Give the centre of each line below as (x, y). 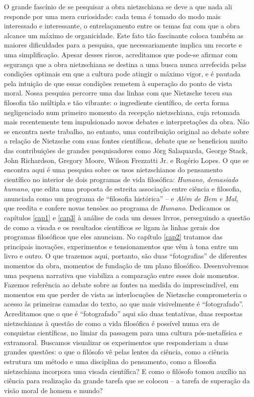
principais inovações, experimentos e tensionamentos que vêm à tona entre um (121, 246)
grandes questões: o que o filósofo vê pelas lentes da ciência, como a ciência (116, 352)
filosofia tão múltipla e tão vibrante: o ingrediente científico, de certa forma (116, 102)
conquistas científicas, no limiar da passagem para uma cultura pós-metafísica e (123, 333)
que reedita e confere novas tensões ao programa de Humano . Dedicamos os (117, 208)
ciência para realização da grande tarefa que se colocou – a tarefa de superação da (127, 381)
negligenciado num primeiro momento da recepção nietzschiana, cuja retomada (122, 112)
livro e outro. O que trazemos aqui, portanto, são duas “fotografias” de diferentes (126, 256)
